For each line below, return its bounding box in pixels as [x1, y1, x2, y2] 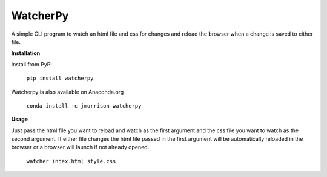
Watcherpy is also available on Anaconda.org [11, 88, 124, 95]
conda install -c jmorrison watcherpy [26, 102, 142, 109]
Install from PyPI [11, 60, 53, 68]
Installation [11, 50, 41, 57]
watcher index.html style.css [26, 158, 116, 164]
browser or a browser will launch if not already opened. [11, 144, 150, 151]
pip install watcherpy [26, 75, 94, 82]
